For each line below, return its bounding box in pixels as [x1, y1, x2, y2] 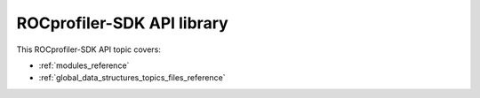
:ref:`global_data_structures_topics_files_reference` [38, 72, 226, 83]
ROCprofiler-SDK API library [16, 13, 228, 33]
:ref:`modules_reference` [38, 60, 130, 71]
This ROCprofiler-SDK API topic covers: [16, 44, 162, 55]
